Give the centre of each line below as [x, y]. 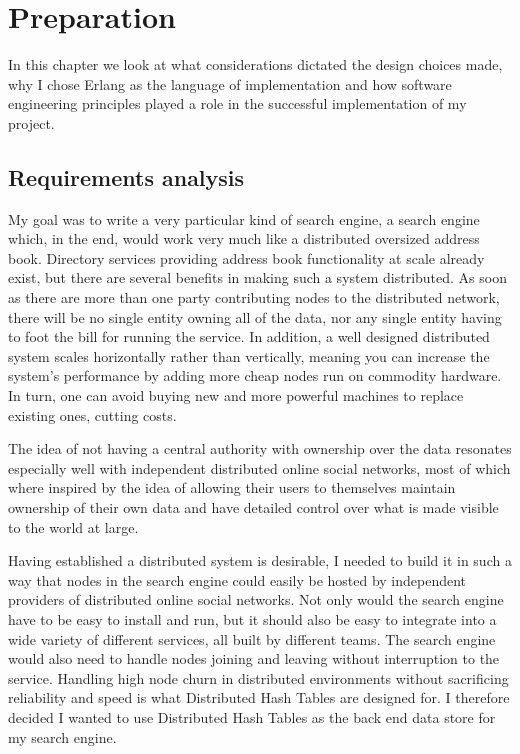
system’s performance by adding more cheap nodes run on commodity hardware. [255, 375]
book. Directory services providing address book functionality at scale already [246, 257]
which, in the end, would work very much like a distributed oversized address [244, 238]
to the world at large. [73, 526]
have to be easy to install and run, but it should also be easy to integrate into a [252, 618]
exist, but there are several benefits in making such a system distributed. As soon [257, 277]
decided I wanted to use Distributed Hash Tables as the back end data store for [252, 716]
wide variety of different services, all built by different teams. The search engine [252, 638]
